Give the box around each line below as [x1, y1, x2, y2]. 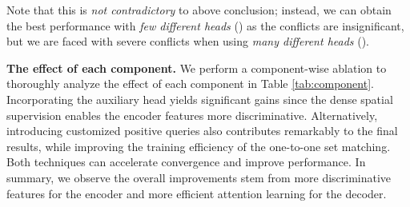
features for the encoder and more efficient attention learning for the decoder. [6, 185, 387, 201]
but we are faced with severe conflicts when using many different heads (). [6, 33, 370, 50]
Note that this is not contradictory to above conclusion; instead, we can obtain [6, 2, 392, 18]
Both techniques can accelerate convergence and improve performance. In [6, 153, 366, 170]
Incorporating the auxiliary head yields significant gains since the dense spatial [6, 90, 393, 107]
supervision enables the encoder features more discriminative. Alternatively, [6, 106, 378, 123]
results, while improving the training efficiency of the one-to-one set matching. [6, 137, 391, 154]
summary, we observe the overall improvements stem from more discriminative [6, 169, 392, 185]
